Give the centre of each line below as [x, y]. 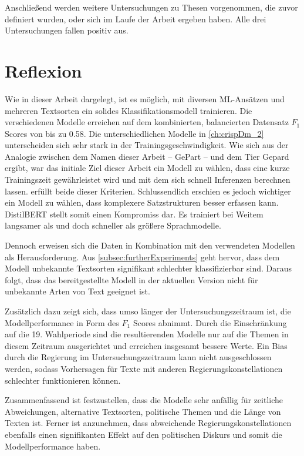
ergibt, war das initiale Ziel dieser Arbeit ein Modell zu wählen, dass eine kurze [147, 168]
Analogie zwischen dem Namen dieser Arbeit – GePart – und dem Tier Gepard [147, 156]
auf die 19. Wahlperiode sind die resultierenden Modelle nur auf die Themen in [147, 334]
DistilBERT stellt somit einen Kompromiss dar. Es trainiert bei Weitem [134, 214]
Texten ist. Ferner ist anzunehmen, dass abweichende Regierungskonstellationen [148, 423]
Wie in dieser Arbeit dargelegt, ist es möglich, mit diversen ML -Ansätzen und [145, 98]
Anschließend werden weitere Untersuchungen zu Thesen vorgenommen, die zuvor [151, 7]
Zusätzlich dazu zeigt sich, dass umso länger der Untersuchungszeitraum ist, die [148, 311]
